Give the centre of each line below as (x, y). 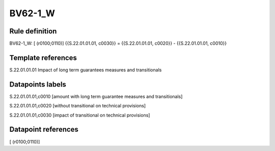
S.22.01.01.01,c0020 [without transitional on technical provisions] (78, 106)
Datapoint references (44, 129)
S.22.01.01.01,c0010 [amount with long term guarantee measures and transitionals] (96, 96)
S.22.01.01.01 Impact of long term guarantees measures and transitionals (86, 70)
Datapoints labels (38, 84)
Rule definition (33, 31)
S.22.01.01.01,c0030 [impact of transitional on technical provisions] (80, 115)
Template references (43, 58)
